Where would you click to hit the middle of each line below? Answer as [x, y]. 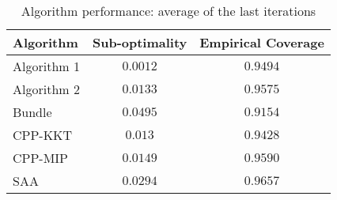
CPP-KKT [43, 135]
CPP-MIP [41, 158]
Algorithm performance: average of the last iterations [168, 11]
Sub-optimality [140, 42]
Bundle [32, 112]
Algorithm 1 [46, 66]
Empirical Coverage [262, 42]
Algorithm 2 [46, 89]
